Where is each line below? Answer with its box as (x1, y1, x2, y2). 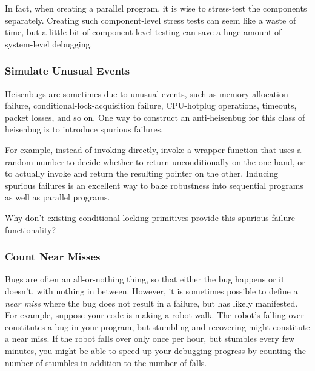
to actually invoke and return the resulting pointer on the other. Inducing (5, 167, 279, 180)
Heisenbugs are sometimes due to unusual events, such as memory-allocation (5, 87, 288, 100)
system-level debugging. (5, 37, 93, 50)
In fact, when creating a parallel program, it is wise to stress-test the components (5, 2, 307, 14)
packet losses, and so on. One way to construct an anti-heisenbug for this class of (5, 111, 305, 123)
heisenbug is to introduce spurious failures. (5, 123, 164, 135)
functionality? (5, 223, 56, 236)
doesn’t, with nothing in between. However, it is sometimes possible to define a (5, 284, 298, 297)
